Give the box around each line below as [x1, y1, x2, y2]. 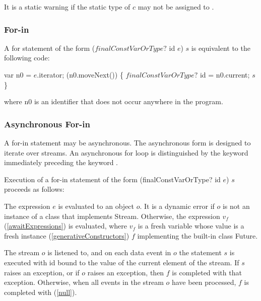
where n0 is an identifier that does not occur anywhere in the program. [4, 96, 223, 107]
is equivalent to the [191, 42, 250, 53]
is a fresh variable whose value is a [138, 220, 244, 231]
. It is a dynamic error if [140, 200, 215, 211]
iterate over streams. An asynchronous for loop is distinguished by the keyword [4, 147, 248, 158]
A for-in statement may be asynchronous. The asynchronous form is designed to [4, 137, 251, 147]
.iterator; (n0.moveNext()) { [37, 69, 123, 80]
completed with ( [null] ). [4, 286, 77, 297]
